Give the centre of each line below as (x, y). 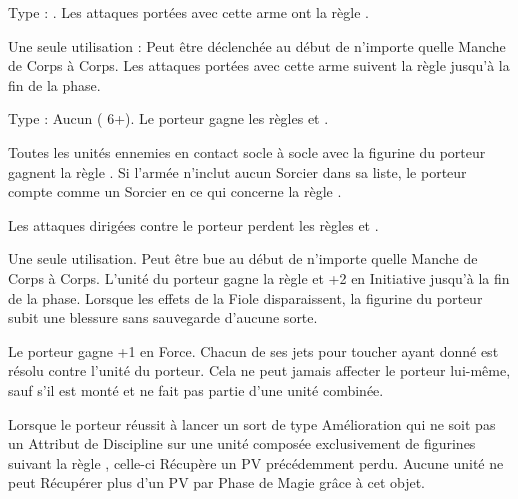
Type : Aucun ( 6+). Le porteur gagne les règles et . (168, 118)
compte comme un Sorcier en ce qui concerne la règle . (175, 191)
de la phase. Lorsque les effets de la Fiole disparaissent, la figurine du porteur (245, 297)
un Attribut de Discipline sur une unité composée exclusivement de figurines (242, 443)
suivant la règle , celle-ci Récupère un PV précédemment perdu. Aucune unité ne (256, 462)
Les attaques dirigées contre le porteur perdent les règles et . (193, 224)
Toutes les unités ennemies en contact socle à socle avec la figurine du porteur (247, 151)
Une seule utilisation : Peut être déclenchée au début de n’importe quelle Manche (257, 45)
